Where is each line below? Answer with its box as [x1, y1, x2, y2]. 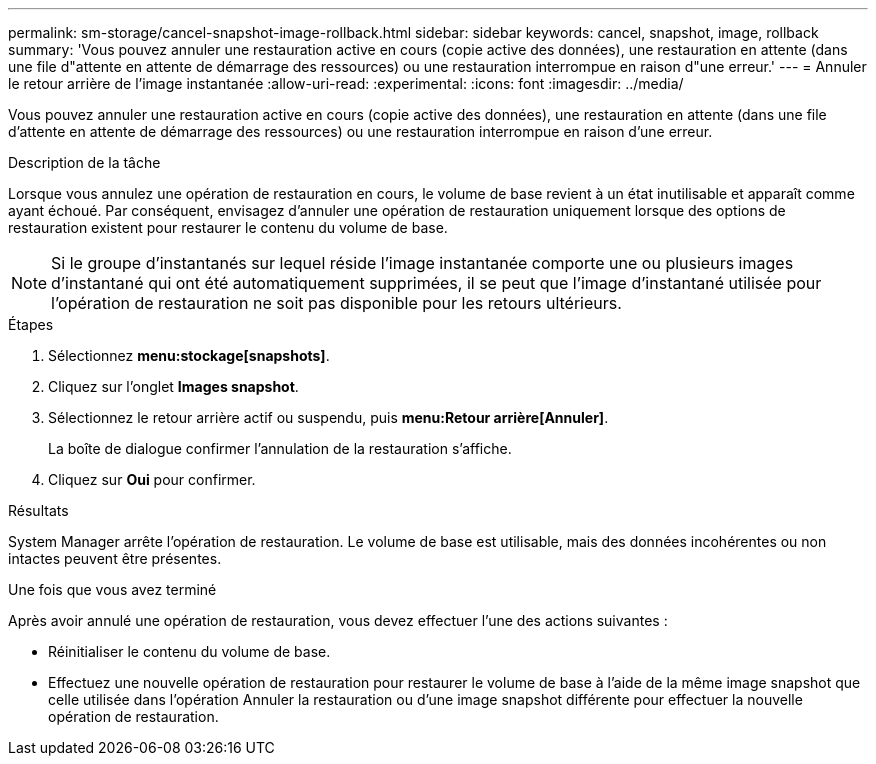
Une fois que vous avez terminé [8, 581, 217, 598]
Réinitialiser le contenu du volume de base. [48, 643, 331, 660]
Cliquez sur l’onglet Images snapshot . [48, 378, 299, 395]
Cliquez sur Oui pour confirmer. [48, 471, 256, 488]
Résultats [8, 502, 69, 519]
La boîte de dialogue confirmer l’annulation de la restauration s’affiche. [48, 440, 512, 457]
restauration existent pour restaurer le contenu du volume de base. [8, 219, 448, 236]
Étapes [8, 316, 54, 333]
